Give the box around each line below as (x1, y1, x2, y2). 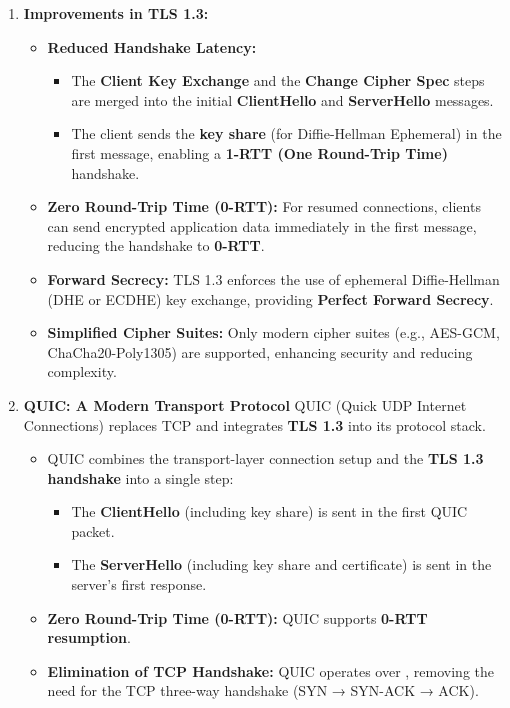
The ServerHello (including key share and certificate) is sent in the (71, 554, 492, 575)
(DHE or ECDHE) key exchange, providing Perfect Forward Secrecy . (47, 288, 494, 309)
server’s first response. (71, 574, 207, 595)
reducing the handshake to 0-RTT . (47, 235, 265, 256)
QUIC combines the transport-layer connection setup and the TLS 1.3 (47, 448, 484, 469)
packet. (71, 520, 115, 541)
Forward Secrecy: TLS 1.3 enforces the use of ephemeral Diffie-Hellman (47, 268, 500, 289)
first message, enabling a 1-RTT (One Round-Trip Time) (71, 142, 448, 163)
